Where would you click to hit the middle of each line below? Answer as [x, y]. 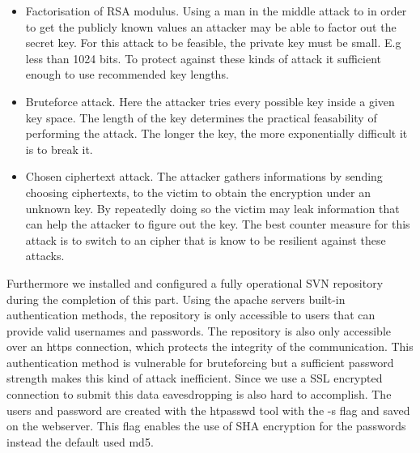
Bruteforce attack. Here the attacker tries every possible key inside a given [210, 101]
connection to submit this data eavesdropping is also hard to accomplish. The [199, 394]
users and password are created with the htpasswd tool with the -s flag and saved [208, 410]
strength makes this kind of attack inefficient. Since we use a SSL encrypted [195, 378]
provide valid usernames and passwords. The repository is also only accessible [199, 330]
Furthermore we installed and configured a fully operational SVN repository [195, 282]
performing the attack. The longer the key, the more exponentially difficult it [216, 133]
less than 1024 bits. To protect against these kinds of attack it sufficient [204, 58]
